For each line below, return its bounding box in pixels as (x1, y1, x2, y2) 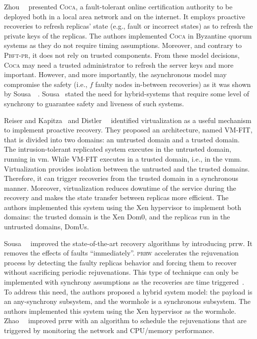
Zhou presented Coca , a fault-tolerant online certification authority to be (4, 1, 233, 11)
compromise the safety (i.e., (4, 79, 87, 89)
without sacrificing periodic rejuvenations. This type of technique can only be (4, 267, 239, 277)
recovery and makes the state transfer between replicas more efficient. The (4, 192, 229, 203)
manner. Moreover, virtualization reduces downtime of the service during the (4, 182, 236, 193)
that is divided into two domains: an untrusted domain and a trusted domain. (4, 134, 240, 144)
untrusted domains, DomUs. (4, 221, 89, 232)
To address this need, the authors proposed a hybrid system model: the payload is (4, 286, 253, 297)
